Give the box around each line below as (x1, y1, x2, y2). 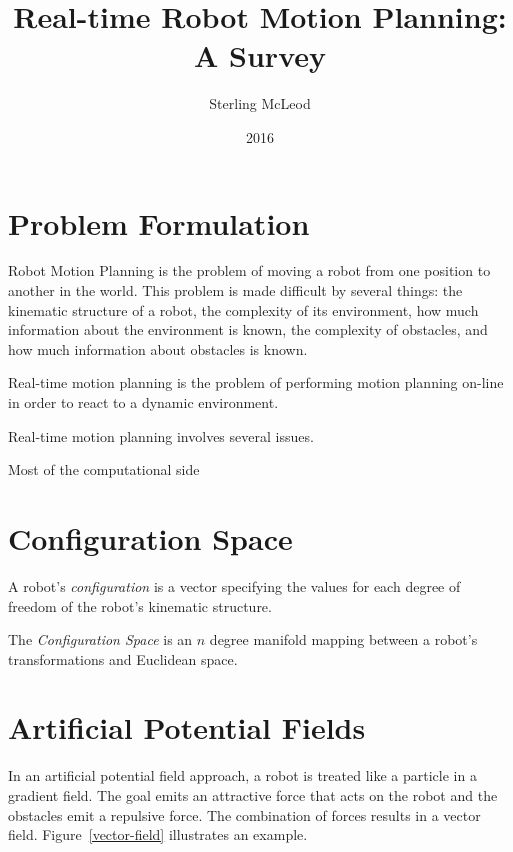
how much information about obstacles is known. (8, 338, 308, 359)
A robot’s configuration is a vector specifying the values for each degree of (8, 575, 461, 596)
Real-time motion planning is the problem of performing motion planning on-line (8, 372, 504, 393)
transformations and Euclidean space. (8, 648, 238, 669)
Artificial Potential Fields (8, 707, 366, 748)
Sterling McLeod (209, 93, 311, 114)
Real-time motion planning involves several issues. (8, 425, 314, 446)
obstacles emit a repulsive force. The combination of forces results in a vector (8, 804, 481, 825)
